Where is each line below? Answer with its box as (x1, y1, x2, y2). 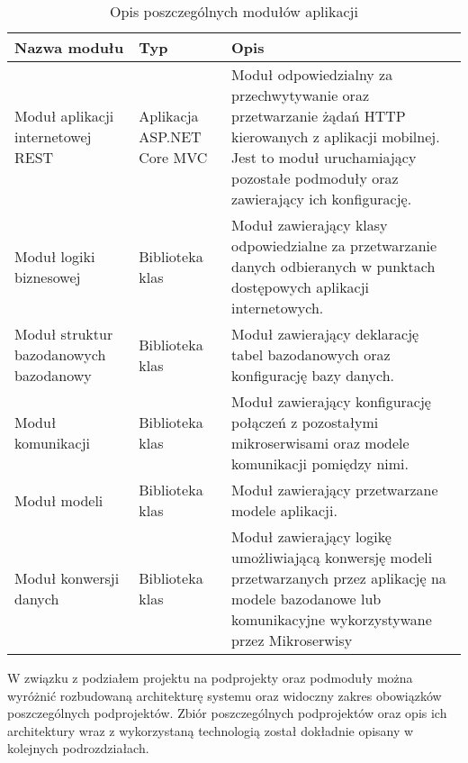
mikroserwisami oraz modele (231, 432, 409, 453)
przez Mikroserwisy (231, 630, 353, 650)
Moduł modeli (14, 489, 103, 511)
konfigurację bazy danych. (231, 365, 394, 386)
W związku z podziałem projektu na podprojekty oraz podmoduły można (7, 668, 413, 686)
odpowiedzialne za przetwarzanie (231, 235, 437, 256)
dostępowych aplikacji (231, 277, 370, 297)
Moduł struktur (14, 323, 113, 344)
